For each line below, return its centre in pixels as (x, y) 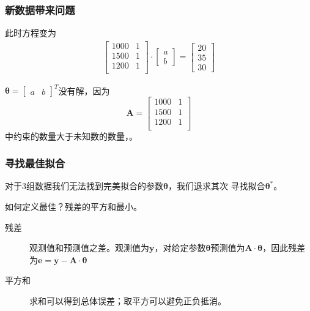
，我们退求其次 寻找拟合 (216, 186)
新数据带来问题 (40, 9)
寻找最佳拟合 (35, 163)
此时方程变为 (31, 33)
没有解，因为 (84, 90)
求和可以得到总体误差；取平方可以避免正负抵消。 (128, 300)
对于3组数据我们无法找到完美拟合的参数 (84, 186)
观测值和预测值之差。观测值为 (89, 248)
